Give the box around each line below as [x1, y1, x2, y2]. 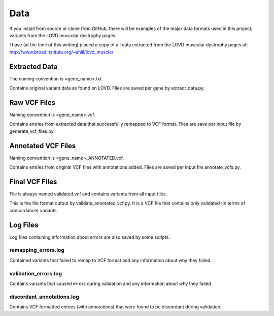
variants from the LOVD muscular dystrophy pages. [9, 32, 117, 38]
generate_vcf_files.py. [9, 128, 55, 134]
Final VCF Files [9, 177, 57, 186]
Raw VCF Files [9, 98, 56, 107]
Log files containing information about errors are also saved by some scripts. [9, 234, 170, 240]
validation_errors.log [9, 270, 62, 277]
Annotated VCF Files [9, 141, 76, 150]
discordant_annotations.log [9, 293, 80, 300]
